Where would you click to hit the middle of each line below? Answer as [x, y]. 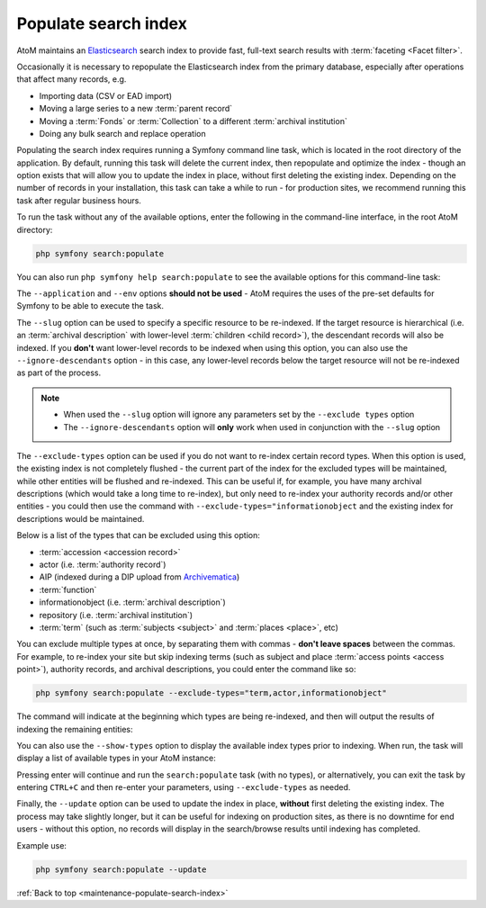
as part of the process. [59, 373]
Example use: [42, 845]
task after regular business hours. [79, 200]
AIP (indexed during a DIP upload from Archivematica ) [139, 577]
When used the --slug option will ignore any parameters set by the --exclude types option [239, 415]
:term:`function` [68, 589]
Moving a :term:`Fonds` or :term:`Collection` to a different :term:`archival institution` [193, 121]
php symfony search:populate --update [121, 869]
